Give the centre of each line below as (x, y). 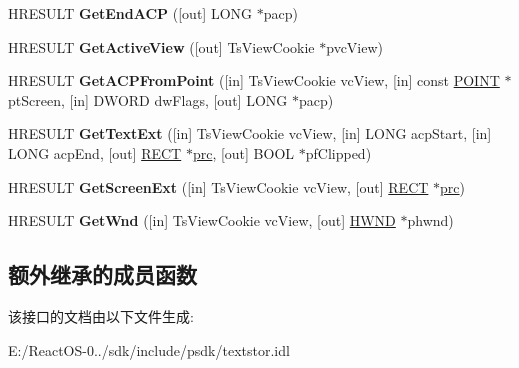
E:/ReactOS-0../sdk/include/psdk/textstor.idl (149, 349)
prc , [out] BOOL (243, 152)
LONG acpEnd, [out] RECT (95, 152)
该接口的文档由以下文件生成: (101, 315)
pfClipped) (338, 152)
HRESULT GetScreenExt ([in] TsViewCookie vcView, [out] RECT (218, 186)
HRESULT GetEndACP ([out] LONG (130, 13)
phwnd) (430, 220)
